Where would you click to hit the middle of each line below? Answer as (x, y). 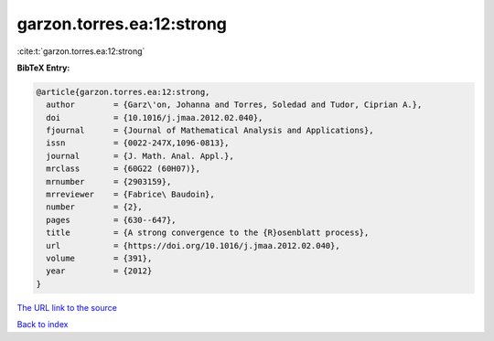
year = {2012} (99, 271)
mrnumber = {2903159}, (109, 181)
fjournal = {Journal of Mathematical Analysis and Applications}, (210, 131)
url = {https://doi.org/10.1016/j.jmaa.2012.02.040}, (193, 245)
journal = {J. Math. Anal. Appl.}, (140, 156)
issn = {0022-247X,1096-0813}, (138, 143)
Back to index (43, 325)
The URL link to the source (67, 307)
